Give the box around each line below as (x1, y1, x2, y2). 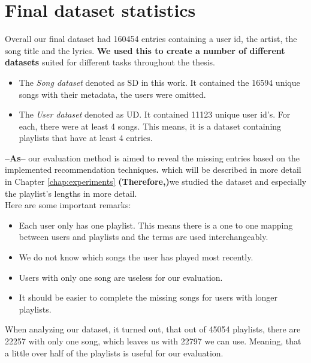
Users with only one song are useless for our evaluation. (19, 271, 223, 283)
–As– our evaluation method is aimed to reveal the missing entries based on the (5, 151, 300, 164)
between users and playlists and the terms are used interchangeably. (19, 230, 268, 243)
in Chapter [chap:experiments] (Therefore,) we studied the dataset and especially (5, 175, 307, 188)
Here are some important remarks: (5, 199, 131, 211)
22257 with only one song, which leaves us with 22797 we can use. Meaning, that (5, 335, 301, 347)
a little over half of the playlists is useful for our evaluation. (5, 346, 224, 359)
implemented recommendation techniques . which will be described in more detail (5, 163, 301, 176)
